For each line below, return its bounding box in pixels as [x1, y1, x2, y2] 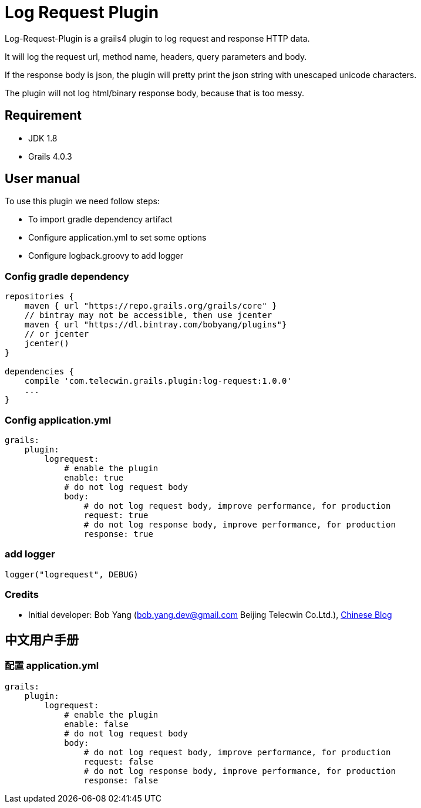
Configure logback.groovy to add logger [28, 251, 184, 261]
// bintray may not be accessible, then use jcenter [24, 310, 272, 320]
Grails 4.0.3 [28, 151, 72, 161]
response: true [83, 529, 153, 539]
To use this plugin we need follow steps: [5, 196, 160, 207]
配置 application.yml [5, 660, 99, 672]
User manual [5, 171, 80, 187]
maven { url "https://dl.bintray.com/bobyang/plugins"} [24, 320, 287, 330]
